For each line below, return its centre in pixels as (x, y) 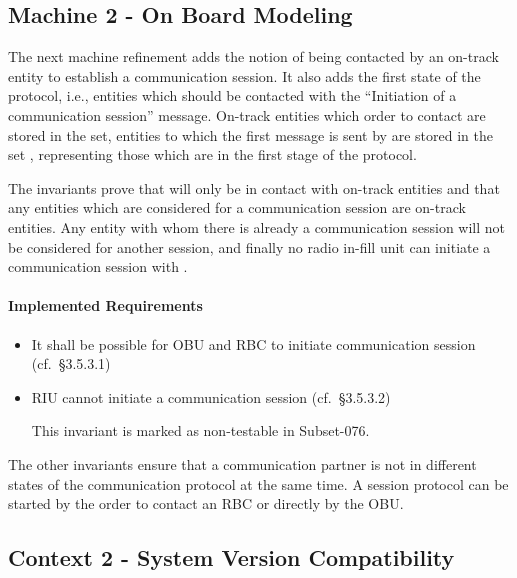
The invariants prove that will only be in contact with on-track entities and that (254, 187)
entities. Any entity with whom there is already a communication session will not (257, 226)
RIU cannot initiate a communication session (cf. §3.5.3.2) (211, 396)
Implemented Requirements (105, 305)
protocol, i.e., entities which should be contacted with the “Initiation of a (232, 95)
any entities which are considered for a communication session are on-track (237, 207)
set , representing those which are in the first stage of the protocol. (212, 154)
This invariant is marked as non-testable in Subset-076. (200, 430)
